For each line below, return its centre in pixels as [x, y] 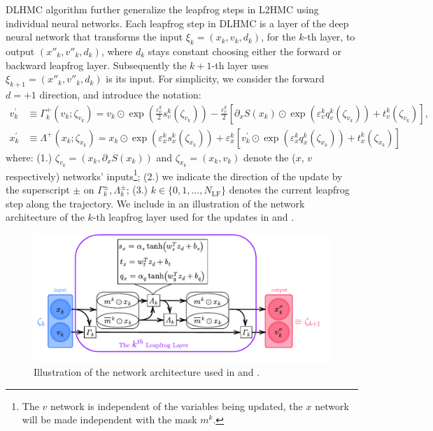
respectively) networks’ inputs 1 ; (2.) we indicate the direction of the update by [174, 175]
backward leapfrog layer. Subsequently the [96, 65]
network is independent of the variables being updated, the [177, 406]
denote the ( [270, 157]
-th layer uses [240, 65]
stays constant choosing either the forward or [244, 51]
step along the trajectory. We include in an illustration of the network [155, 203]
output [20, 51]
